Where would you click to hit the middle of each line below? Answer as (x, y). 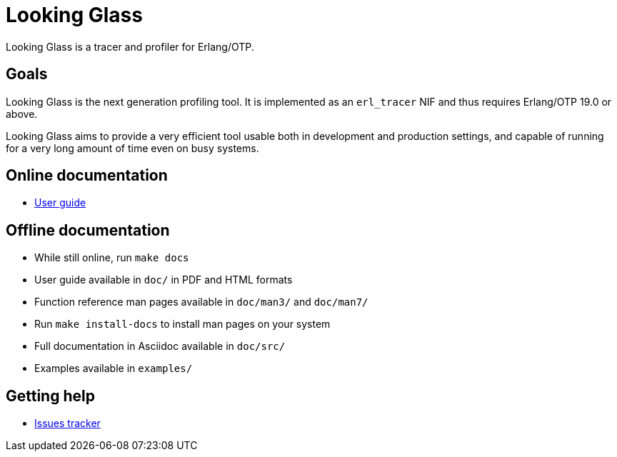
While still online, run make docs (112, 258)
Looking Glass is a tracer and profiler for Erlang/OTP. (130, 46)
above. (22, 114)
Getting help (50, 396)
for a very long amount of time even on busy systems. (132, 148)
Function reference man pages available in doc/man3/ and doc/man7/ (201, 302)
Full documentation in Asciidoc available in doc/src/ (160, 346)
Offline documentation (88, 230)
